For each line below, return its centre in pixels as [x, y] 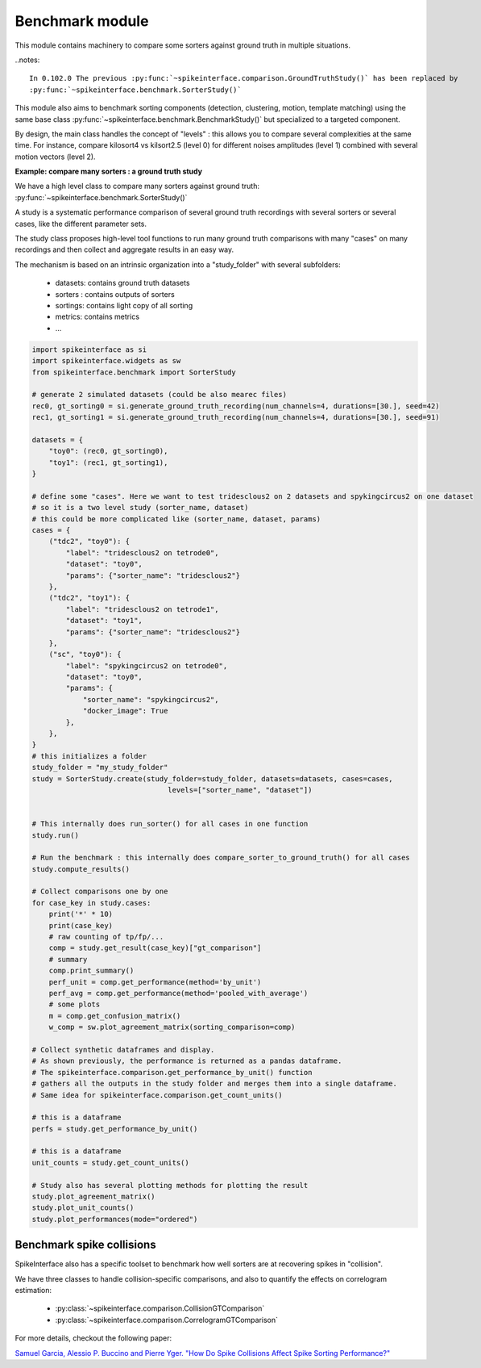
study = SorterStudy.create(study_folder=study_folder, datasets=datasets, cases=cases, [213, 778]
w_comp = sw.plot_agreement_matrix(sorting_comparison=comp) [172, 1027]
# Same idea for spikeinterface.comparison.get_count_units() [157, 1095]
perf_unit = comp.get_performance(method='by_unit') [155, 982]
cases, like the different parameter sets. [81, 224]
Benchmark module [82, 21]
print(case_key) [81, 925]
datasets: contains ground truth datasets [122, 283]
